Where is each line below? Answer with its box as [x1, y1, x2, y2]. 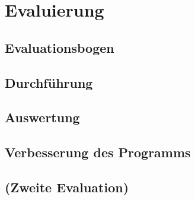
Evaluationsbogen [5, 38, 114, 56]
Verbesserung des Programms [5, 143, 191, 161]
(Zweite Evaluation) [5, 177, 129, 196]
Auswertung [5, 108, 80, 126]
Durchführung [5, 73, 93, 91]
